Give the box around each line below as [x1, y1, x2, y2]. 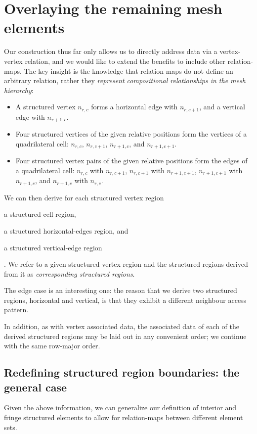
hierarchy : [4, 85, 34, 95]
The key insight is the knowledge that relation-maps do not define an [24, 65, 233, 76]
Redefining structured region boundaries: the [4, 365, 240, 380]
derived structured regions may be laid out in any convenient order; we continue [4, 331, 247, 341]
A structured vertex [15, 101, 76, 112]
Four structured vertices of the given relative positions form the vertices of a [15, 129, 247, 139]
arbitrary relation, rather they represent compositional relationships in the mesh [4, 75, 246, 86]
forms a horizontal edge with [91, 101, 178, 112]
